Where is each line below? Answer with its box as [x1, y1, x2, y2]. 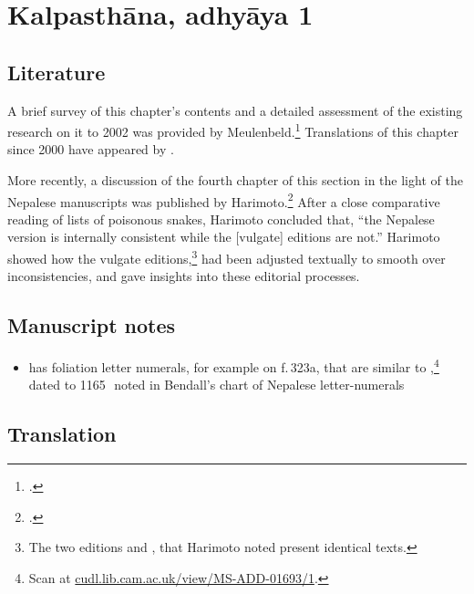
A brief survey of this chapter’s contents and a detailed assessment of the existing [7, 100, 463, 120]
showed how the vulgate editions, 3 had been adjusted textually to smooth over [7, 246, 446, 267]
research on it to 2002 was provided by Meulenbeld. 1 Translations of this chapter [7, 120, 459, 141]
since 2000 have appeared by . [7, 140, 174, 159]
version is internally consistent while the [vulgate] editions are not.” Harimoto [7, 227, 440, 246]
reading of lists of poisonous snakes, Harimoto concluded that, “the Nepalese [7, 209, 435, 228]
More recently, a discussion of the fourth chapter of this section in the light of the [7, 171, 463, 190]
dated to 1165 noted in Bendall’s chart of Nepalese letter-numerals [28, 375, 405, 394]
